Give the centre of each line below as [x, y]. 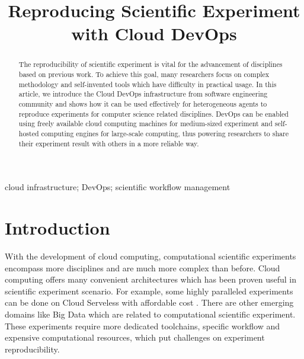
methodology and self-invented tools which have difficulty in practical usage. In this [148, 84]
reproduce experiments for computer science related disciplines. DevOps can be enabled [153, 113]
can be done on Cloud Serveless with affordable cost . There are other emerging [149, 302]
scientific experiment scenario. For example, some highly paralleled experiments [149, 291]
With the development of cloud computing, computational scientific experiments [151, 256]
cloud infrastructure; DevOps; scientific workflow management [118, 187]
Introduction [57, 228]
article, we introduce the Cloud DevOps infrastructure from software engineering [143, 94]
